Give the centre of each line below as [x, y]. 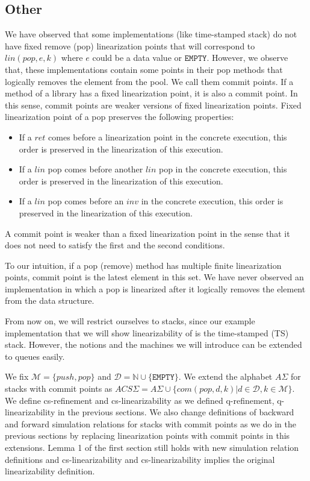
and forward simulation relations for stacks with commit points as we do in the [150, 423]
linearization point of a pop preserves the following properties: [119, 117]
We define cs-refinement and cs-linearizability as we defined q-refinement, [140, 400]
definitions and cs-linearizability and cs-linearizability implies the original [140, 459]
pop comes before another [95, 169]
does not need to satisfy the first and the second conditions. [115, 245]
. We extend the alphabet [225, 376]
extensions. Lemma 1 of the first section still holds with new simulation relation [152, 448]
